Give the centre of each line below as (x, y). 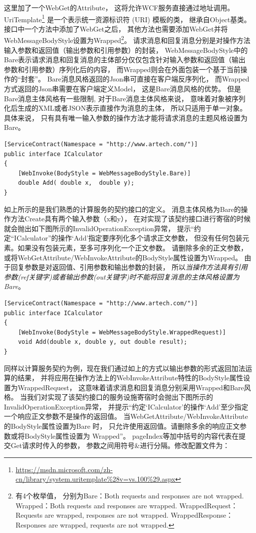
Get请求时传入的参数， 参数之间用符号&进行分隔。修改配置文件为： (120, 445)
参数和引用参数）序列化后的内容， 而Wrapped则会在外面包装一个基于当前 (122, 69)
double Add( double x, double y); (76, 183)
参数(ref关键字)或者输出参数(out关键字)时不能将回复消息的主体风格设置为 (122, 276)
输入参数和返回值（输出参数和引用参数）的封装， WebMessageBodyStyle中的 (126, 50)
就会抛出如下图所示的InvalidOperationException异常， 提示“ (99, 228)
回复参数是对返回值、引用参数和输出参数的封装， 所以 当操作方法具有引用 (129, 267)
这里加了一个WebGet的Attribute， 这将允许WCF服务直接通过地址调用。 (119, 7)
